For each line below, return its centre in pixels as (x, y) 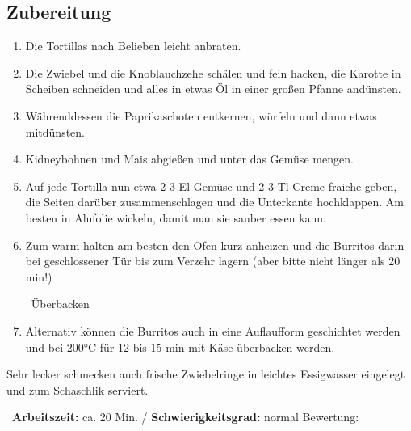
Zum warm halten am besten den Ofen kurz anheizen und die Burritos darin (215, 245)
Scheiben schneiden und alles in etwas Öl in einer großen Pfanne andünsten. (213, 89)
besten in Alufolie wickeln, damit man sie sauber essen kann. (176, 217)
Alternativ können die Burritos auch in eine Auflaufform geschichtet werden (213, 330)
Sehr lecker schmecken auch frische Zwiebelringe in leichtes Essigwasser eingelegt (206, 374)
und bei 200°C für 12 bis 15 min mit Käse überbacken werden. (180, 346)
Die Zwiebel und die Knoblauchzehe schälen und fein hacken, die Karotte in (213, 72)
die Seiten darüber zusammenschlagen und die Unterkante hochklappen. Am (214, 202)
